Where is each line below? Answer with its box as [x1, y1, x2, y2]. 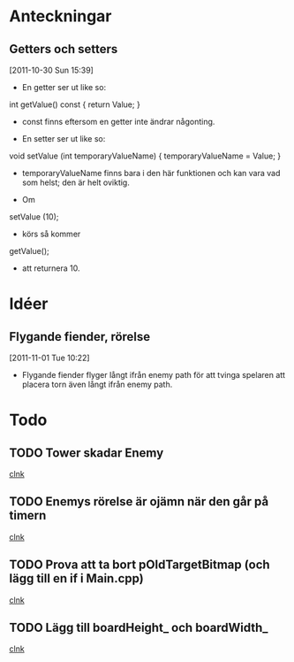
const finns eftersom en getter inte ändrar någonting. [21, 117, 215, 127]
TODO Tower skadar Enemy [9, 445, 164, 460]
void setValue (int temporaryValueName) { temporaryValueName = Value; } [9, 150, 282, 161]
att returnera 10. [21, 263, 81, 273]
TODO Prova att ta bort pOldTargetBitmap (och [9, 558, 271, 573]
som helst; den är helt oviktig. [21, 177, 130, 188]
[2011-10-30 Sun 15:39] [9, 65, 94, 75]
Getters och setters [9, 42, 118, 57]
